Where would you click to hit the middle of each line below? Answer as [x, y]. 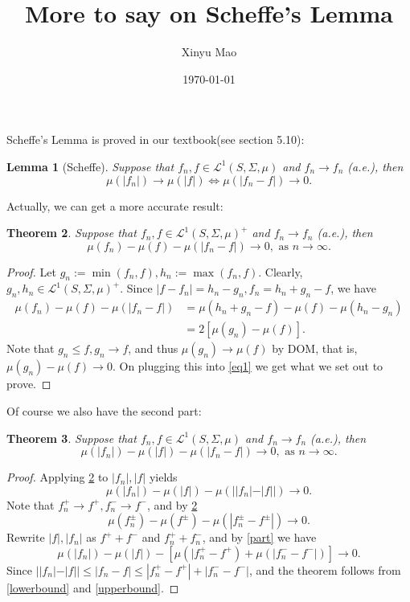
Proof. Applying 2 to [57, 477]
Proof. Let [31, 271]
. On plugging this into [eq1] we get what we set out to [248, 366]
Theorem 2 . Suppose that [72, 233]
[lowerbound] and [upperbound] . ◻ [93, 587]
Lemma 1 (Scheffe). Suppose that [90, 166]
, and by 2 [172, 504]
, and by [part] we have [259, 537]
